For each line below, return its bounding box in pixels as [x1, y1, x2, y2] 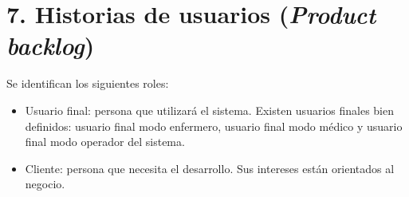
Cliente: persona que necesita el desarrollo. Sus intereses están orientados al [25, 160, 395, 176]
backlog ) [6, 29, 95, 62]
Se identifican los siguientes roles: [6, 75, 169, 92]
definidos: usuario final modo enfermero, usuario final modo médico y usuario [25, 117, 403, 134]
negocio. [25, 175, 65, 192]
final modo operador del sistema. [25, 133, 185, 150]
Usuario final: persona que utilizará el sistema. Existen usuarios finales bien [25, 101, 395, 118]
